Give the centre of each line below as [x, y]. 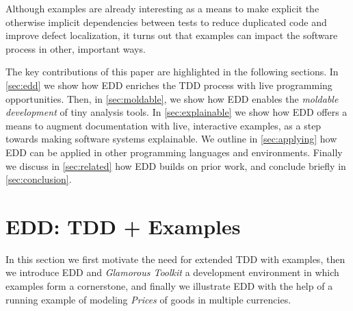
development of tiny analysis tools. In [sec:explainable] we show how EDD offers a [176, 112]
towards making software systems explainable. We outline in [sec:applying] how [171, 139]
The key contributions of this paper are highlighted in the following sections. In [172, 72]
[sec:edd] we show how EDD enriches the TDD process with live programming [169, 85]
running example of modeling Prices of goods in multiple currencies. [148, 299]
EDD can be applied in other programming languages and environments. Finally [174, 152]
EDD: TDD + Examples [123, 226]
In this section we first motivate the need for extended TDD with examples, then [175, 259]
